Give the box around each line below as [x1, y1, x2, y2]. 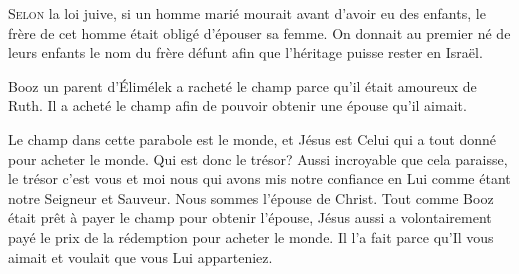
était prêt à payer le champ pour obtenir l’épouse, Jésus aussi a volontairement [8, 207, 492, 228]
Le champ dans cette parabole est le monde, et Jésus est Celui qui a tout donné [8, 128, 497, 149]
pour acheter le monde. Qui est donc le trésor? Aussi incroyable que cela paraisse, [8, 148, 508, 169]
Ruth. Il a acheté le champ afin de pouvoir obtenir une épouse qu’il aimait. [8, 95, 467, 116]
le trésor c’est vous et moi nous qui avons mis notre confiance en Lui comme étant [8, 168, 511, 189]
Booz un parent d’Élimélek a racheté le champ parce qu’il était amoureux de [8, 75, 477, 96]
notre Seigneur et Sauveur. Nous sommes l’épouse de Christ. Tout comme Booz [8, 187, 494, 208]
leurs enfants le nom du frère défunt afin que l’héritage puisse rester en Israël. [8, 42, 483, 63]
